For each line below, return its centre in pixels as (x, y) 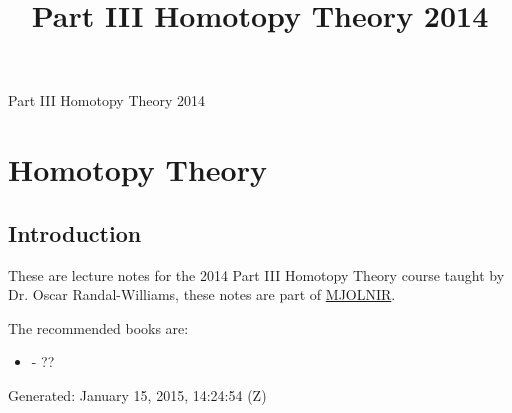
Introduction (75, 232)
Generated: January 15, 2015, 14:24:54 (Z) (137, 394)
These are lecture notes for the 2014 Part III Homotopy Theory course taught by (256, 274)
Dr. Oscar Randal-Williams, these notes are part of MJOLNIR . (202, 294)
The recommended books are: (98, 327)
